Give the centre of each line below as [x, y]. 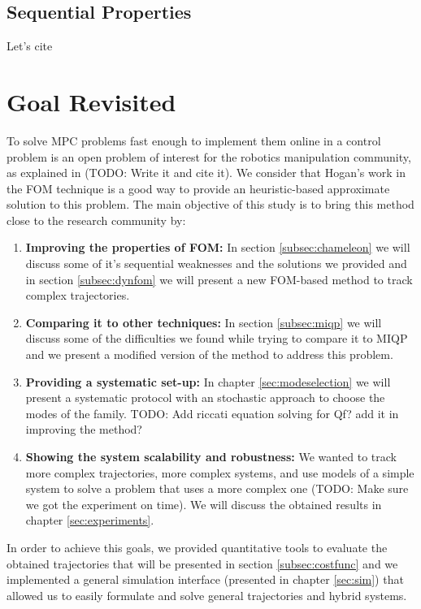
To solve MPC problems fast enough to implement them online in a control [194, 140]
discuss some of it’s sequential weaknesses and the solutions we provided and [216, 263]
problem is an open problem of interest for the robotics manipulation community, [209, 156]
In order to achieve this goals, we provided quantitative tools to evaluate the [197, 547]
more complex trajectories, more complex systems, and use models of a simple [220, 472]
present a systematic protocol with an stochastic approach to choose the [205, 397]
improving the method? [84, 429]
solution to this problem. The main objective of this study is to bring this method [210, 204]
